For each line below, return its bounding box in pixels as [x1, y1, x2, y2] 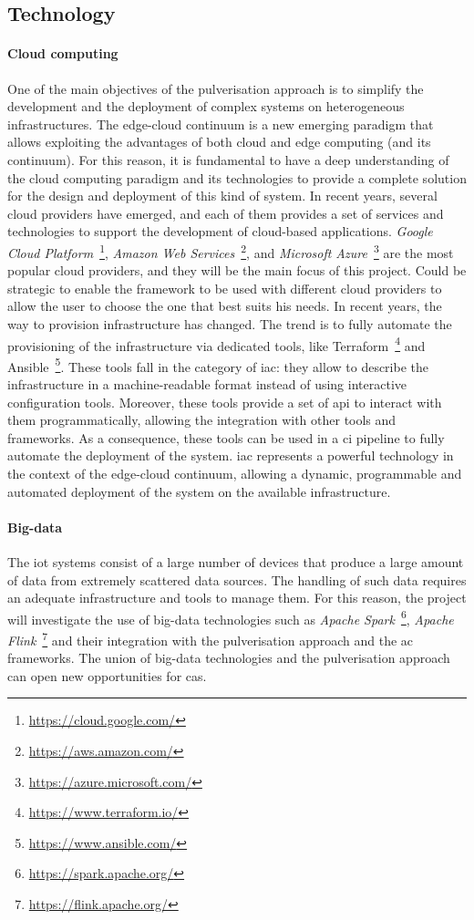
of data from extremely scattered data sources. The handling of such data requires [7, 570, 467, 589]
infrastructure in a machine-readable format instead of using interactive [7, 375, 407, 394]
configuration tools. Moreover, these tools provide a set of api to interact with [7, 392, 442, 411]
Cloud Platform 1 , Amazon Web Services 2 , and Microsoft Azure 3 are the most [7, 240, 454, 262]
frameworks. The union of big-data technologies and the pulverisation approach [7, 648, 450, 667]
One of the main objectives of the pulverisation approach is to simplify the [7, 78, 424, 98]
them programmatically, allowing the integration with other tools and [7, 410, 397, 429]
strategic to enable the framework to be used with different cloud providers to [7, 278, 442, 297]
